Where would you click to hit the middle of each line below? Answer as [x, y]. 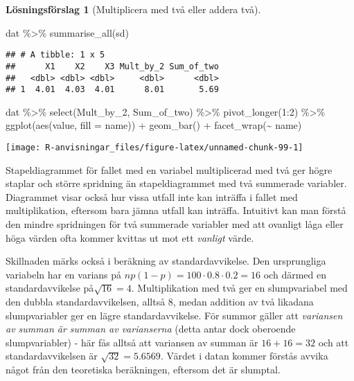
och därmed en [295, 274]
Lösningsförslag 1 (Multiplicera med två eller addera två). [133, 9]
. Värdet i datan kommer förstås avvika [244, 356]
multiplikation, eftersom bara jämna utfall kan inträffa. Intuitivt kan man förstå [176, 210]
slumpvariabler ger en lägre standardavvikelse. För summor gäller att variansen [174, 315]
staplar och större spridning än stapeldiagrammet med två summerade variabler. [176, 183]
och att [334, 342]
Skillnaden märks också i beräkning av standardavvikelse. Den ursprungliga [166, 261]
